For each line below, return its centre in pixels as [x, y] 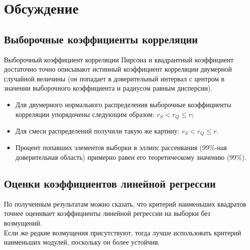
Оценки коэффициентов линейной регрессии [110, 183]
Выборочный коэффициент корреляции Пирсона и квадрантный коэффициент [119, 59]
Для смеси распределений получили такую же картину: [97, 131]
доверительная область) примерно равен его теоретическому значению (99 [126, 157]
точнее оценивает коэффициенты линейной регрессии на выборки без [107, 213]
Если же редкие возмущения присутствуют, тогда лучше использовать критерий [123, 232]
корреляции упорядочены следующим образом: [85, 114]
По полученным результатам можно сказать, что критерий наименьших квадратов [125, 203]
